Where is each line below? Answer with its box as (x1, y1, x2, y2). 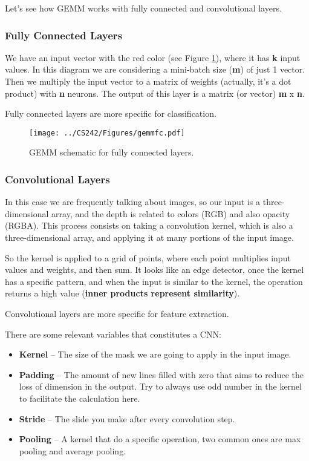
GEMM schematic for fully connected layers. (29, 146, 194, 159)
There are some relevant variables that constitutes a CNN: (5, 327, 221, 340)
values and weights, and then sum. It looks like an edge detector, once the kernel (5, 263, 304, 276)
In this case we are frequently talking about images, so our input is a (5, 195, 261, 208)
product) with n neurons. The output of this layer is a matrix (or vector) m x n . (5, 87, 305, 99)
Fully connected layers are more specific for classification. (5, 107, 216, 120)
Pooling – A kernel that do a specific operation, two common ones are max (19, 433, 301, 445)
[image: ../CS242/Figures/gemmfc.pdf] (29, 128, 185, 137)
